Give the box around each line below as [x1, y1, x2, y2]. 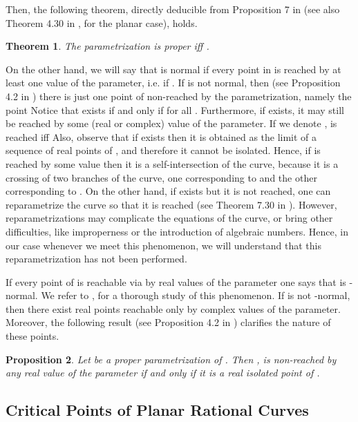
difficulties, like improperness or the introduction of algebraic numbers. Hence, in [6, 224, 349, 238]
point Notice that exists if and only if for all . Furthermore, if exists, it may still [6, 102, 344, 117]
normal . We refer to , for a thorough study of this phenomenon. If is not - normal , [6, 288, 350, 303]
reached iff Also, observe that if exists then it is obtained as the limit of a [6, 129, 317, 144]
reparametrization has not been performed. [6, 251, 187, 266]
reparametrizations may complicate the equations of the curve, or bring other [6, 211, 333, 225]
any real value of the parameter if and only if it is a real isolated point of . [6, 365, 320, 380]
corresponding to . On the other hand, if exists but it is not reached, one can [6, 184, 331, 198]
